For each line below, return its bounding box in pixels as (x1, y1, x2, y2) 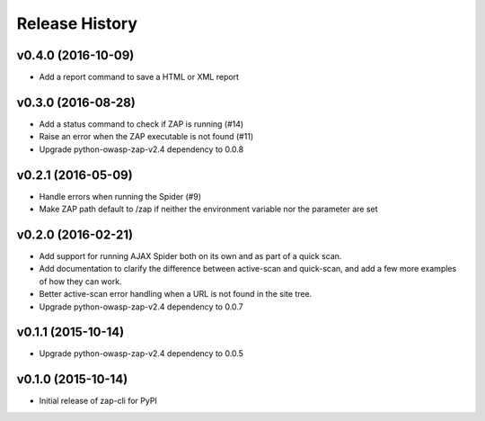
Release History (16, 13, 138, 33)
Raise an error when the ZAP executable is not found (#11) (39, 131, 254, 142)
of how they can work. (39, 275, 122, 287)
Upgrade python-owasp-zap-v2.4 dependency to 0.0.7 (39, 301, 244, 312)
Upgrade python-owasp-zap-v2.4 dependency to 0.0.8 (39, 144, 244, 155)
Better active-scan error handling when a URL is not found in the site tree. (39, 289, 313, 300)
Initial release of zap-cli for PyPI (39, 396, 157, 407)
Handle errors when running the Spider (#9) (39, 191, 202, 202)
